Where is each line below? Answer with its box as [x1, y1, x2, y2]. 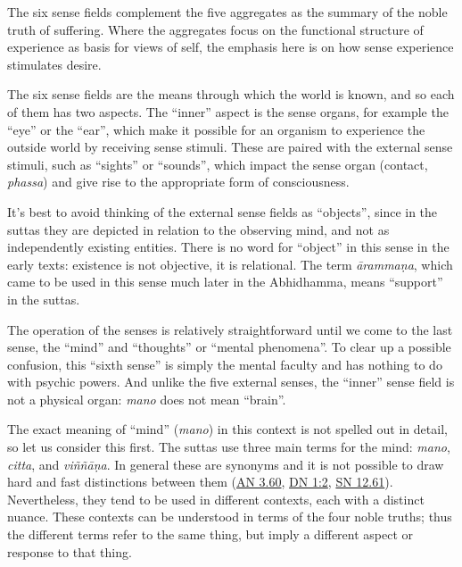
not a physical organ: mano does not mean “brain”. [7, 389, 286, 408]
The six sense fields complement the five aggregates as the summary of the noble [7, 3, 448, 21]
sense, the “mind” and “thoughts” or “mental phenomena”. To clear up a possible [7, 338, 451, 356]
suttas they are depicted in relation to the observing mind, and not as [7, 220, 390, 238]
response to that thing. [7, 542, 132, 561]
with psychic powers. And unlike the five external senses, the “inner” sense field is [7, 372, 455, 391]
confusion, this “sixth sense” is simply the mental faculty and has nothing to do [7, 354, 442, 373]
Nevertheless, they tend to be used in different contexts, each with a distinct [7, 489, 425, 508]
